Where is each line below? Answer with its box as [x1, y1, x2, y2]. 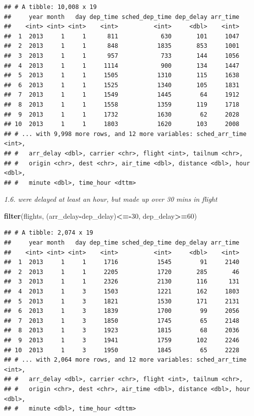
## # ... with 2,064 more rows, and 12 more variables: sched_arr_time [4, 356, 247, 364]
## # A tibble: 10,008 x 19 [4, 3, 97, 10]
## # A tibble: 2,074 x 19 [4, 229, 93, 237]
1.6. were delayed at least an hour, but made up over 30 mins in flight [4, 194, 218, 204]
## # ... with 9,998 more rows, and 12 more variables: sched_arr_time [4, 130, 247, 138]
